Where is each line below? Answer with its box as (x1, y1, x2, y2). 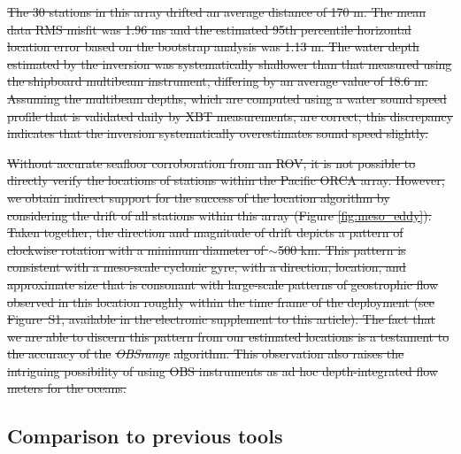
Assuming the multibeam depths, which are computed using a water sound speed (7, 88, 447, 107)
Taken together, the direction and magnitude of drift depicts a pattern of (7, 223, 403, 242)
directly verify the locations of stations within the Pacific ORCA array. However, (7, 171, 445, 189)
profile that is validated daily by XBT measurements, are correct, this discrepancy (7, 106, 454, 125)
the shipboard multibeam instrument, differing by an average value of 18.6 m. (7, 72, 428, 90)
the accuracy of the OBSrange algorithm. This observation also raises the (7, 344, 404, 363)
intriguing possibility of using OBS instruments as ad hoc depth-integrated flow (7, 361, 438, 380)
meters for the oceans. (7, 379, 127, 397)
